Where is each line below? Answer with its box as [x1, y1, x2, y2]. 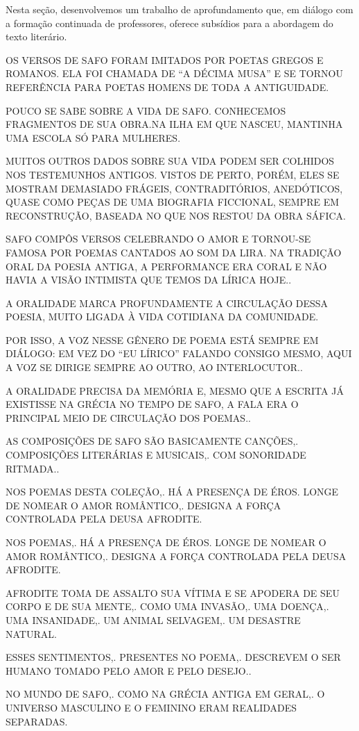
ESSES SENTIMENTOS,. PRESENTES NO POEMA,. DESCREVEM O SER [6, 650, 341, 664]
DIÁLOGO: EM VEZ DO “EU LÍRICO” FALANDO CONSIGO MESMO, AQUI [6, 346, 352, 361]
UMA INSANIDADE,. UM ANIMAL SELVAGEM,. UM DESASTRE [6, 612, 301, 627]
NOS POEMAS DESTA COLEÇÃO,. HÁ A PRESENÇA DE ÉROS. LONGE [6, 484, 339, 499]
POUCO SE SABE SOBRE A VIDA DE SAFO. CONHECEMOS [6, 103, 286, 117]
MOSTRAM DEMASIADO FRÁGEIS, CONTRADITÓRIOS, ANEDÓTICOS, [6, 181, 343, 195]
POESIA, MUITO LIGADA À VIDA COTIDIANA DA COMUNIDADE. [6, 309, 319, 324]
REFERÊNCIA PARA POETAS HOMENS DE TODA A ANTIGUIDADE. [6, 79, 329, 94]
